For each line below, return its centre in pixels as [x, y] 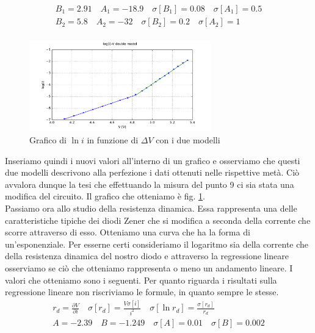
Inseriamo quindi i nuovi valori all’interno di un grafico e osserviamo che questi [153, 160]
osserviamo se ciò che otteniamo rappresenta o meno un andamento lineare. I [149, 268]
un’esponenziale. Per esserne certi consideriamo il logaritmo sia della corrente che [157, 244]
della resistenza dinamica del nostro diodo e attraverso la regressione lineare [147, 256]
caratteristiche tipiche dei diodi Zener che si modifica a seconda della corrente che [158, 220]
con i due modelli [188, 140]
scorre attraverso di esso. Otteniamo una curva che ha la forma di [128, 232]
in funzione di [113, 140]
